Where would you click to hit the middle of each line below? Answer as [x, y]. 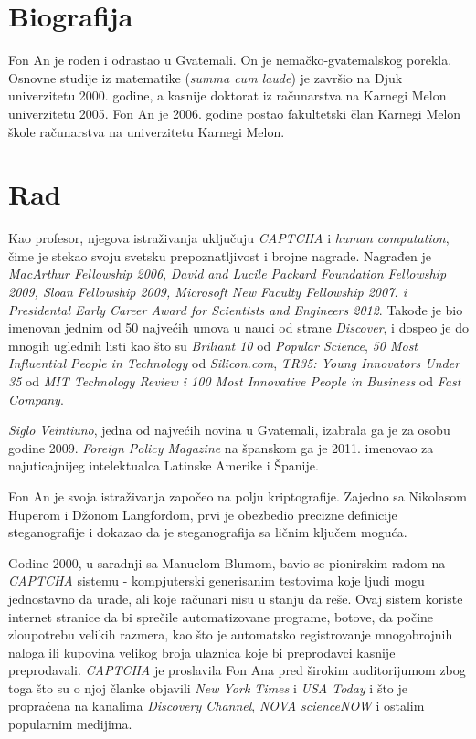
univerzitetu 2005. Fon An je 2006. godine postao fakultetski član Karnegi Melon [235, 113]
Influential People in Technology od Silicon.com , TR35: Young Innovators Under [234, 363]
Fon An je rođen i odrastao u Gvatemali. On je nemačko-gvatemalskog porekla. [230, 60]
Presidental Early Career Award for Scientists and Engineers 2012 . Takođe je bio [236, 309]
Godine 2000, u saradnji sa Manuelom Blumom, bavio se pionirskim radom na [227, 562]
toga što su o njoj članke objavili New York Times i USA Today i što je [208, 687]
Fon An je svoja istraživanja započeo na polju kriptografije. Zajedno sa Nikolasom [238, 496]
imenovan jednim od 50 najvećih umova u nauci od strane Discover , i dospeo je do [238, 327]
